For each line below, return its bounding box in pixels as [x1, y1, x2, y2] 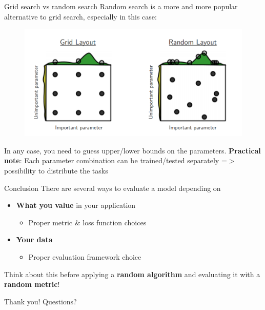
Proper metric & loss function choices [28, 217, 147, 227]
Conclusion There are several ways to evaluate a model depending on [4, 182, 221, 193]
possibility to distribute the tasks [4, 165, 108, 176]
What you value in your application [16, 200, 136, 210]
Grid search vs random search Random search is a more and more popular [4, 1, 238, 11]
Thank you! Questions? [4, 296, 77, 306]
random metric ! [4, 279, 60, 289]
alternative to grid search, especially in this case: [4, 11, 157, 22]
